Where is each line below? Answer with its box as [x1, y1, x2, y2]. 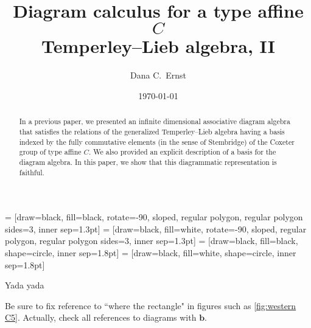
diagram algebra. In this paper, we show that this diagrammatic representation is [19, 156, 277, 167]
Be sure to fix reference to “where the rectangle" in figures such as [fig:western [5, 299, 296, 312]
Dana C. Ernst [130, 69, 186, 82]
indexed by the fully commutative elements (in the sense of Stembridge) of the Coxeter [19, 136, 295, 147]
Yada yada [5, 279, 44, 291]
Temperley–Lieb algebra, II [41, 33, 275, 58]
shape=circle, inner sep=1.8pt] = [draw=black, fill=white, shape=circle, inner [5, 246, 296, 259]
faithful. [19, 167, 44, 177]
